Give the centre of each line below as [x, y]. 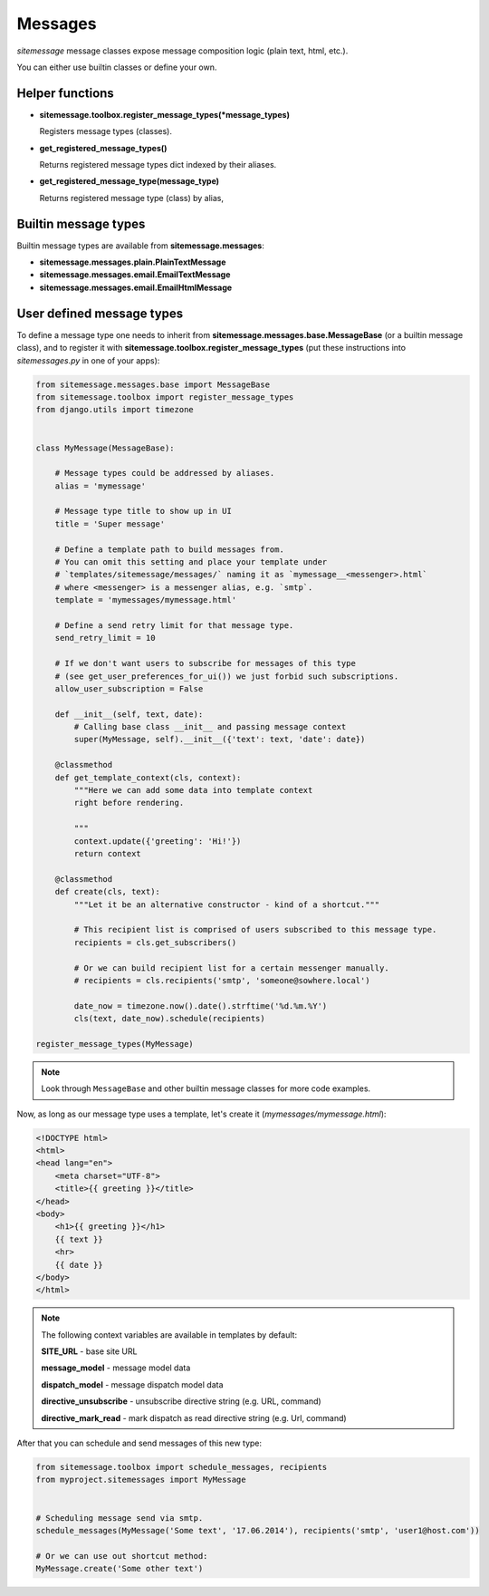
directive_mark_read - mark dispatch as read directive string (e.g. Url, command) [194, 1417]
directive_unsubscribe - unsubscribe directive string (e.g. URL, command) [181, 1401]
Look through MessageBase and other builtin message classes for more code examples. [206, 1088]
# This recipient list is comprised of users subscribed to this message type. [255, 930]
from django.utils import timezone [115, 410]
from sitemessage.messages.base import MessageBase [153, 384]
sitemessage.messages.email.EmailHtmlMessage [136, 287]
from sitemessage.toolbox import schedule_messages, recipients [182, 1467]
